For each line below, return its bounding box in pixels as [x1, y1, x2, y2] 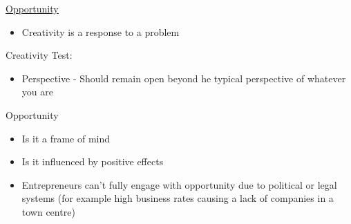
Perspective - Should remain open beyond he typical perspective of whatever [21, 71, 346, 85]
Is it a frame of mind [21, 131, 111, 145]
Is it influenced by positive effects [21, 154, 164, 169]
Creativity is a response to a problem [21, 24, 180, 39]
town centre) [21, 204, 75, 218]
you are [21, 84, 53, 99]
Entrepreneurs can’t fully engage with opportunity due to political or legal [21, 177, 337, 192]
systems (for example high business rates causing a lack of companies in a [21, 191, 334, 205]
